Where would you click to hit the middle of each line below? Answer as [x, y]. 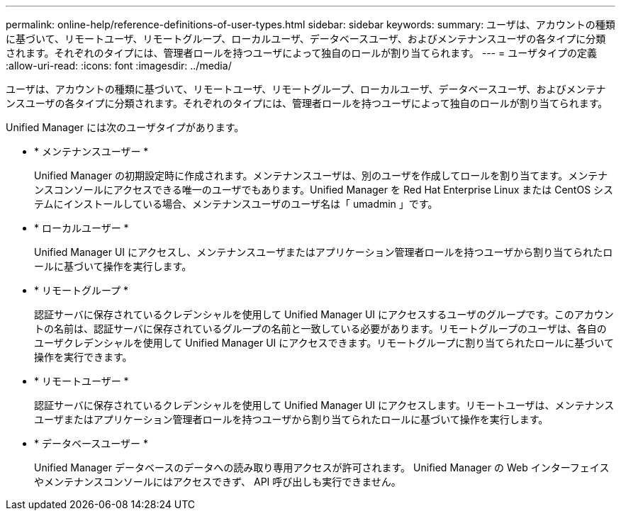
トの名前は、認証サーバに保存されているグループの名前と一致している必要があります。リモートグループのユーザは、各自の [320, 329]
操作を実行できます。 [83, 357]
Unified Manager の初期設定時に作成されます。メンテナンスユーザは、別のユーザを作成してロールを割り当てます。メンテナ [321, 175]
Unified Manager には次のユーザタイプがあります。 [125, 127]
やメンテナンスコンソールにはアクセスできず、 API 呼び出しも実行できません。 [218, 482]
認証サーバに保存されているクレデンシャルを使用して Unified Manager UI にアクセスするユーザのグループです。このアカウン [324, 314]
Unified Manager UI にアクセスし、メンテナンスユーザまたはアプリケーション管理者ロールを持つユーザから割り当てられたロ [324, 252]
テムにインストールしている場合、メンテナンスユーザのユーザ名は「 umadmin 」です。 [236, 204]
